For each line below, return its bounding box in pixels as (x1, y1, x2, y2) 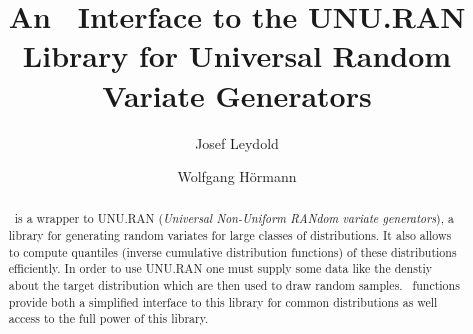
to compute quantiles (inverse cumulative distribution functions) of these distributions (8, 243, 457, 260)
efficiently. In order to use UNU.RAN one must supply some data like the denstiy (8, 260, 433, 277)
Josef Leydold (195, 132, 279, 153)
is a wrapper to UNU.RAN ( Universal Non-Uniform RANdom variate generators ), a (14, 210, 454, 227)
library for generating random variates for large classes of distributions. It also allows (8, 227, 452, 244)
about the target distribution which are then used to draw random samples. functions (8, 277, 460, 294)
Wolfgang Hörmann (177, 166, 297, 187)
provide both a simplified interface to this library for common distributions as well (8, 293, 438, 310)
